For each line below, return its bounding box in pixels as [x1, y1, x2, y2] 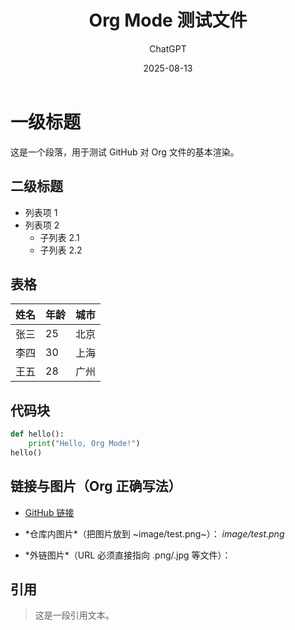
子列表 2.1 [39, 231, 80, 243]
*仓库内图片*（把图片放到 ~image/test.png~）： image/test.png [24, 527, 285, 540]
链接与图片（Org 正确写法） [10, 478, 182, 495]
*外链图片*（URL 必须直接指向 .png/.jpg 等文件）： [24, 549, 232, 561]
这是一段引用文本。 [34, 609, 115, 621]
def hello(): [10, 429, 65, 440]
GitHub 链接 [24, 506, 75, 518]
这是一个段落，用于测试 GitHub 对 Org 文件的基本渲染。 [10, 146, 240, 158]
